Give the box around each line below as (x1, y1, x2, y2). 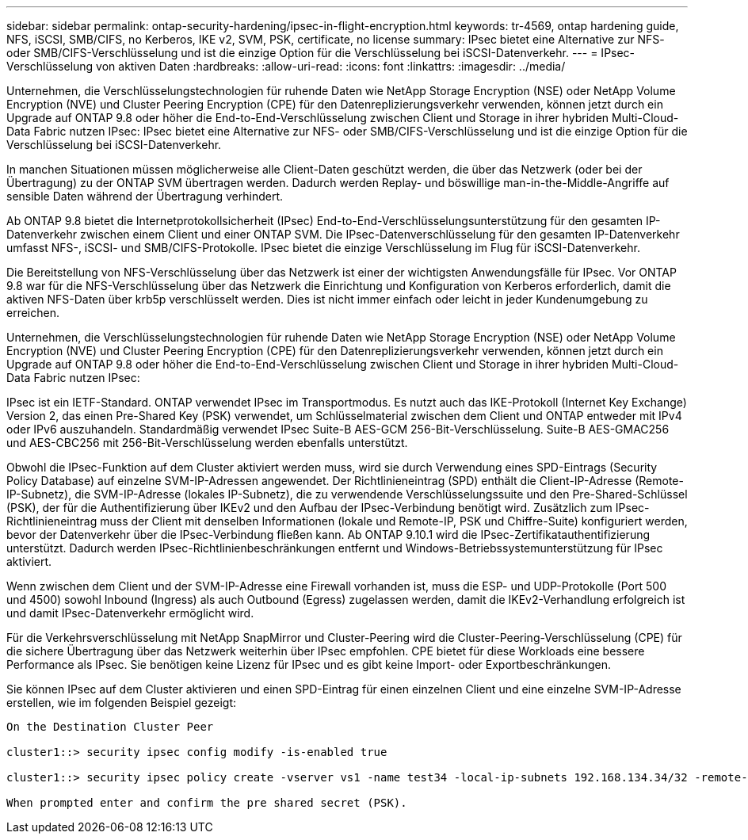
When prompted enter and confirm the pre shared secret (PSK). (6, 796, 407, 809)
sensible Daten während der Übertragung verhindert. (6, 189, 284, 203)
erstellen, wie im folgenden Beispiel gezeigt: (6, 696, 237, 709)
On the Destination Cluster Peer (6, 720, 214, 733)
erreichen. (6, 306, 59, 319)
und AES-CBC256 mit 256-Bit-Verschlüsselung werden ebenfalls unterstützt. (6, 436, 408, 449)
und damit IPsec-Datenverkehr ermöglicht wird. (6, 606, 254, 620)
